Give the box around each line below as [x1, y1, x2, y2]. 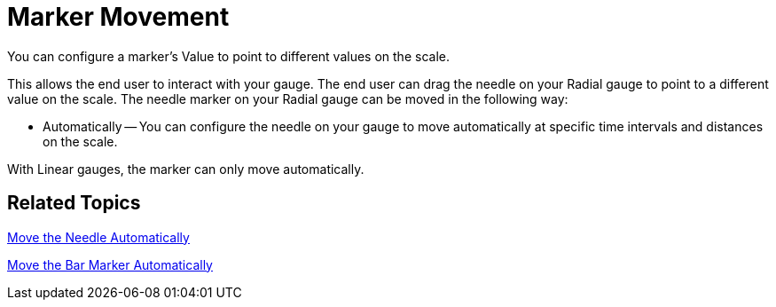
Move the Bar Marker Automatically [7, 256, 213, 272]
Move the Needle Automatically [7, 229, 190, 245]
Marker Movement [7, 2, 230, 32]
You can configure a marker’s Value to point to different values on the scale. [7, 48, 450, 64]
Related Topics [7, 192, 141, 215]
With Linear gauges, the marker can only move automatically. [7, 161, 364, 177]
